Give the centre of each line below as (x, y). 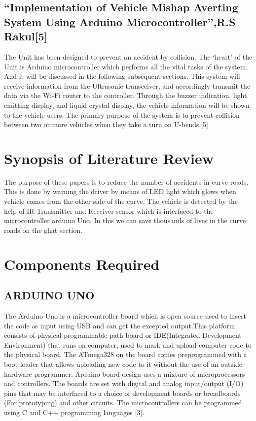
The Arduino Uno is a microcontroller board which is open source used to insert (125, 316)
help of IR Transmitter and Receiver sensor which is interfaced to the (109, 210)
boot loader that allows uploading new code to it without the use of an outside (123, 364)
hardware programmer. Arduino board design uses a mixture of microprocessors (125, 373)
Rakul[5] (26, 36)
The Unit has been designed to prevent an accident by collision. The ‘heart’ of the (128, 56)
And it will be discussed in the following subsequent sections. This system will (122, 76)
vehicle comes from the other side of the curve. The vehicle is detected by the (121, 201)
